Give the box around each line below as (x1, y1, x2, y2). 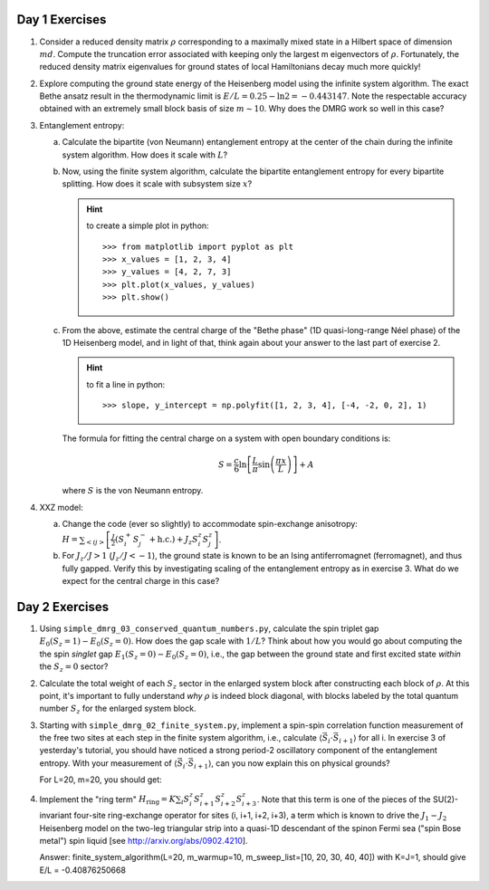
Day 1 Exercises (16, 12, 107, 27)
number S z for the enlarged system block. (39, 703, 197, 716)
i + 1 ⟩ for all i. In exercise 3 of (338, 732, 446, 745)
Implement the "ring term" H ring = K (39, 793, 177, 807)
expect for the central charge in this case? (62, 576, 220, 587)
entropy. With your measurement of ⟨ (39, 757, 177, 769)
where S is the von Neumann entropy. (62, 485, 204, 496)
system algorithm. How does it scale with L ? (62, 149, 228, 160)
